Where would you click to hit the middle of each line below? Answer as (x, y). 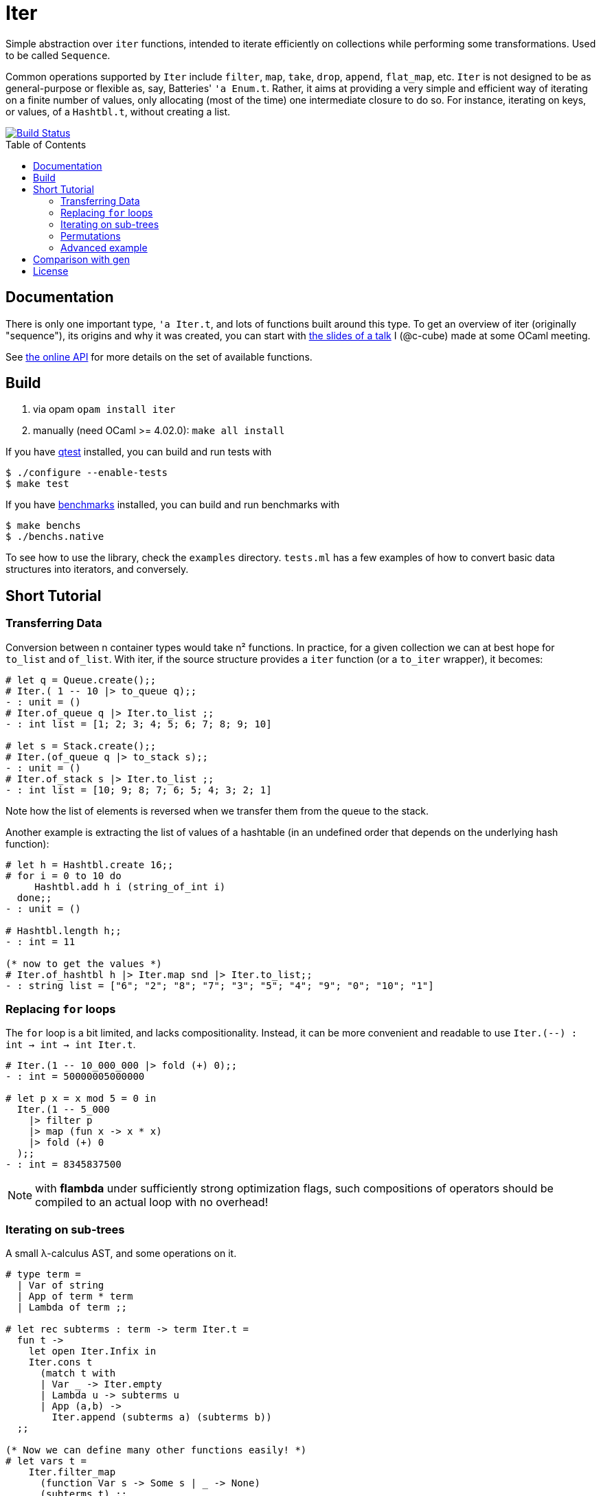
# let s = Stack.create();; (81, 746)
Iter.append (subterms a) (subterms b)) (162, 1417)
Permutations (91, 236)
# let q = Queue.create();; (81, 680)
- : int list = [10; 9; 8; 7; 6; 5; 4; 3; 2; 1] (139, 790)
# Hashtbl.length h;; (64, 930)
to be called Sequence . (58, 55)
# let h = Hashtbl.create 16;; (90, 864)
